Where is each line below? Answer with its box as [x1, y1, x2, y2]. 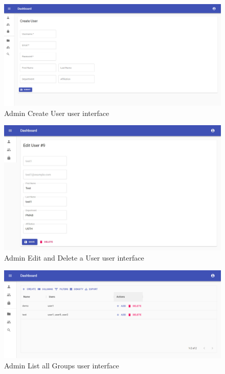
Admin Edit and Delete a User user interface [4, 252, 144, 263]
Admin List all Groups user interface [4, 360, 119, 370]
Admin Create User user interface [4, 107, 109, 118]
